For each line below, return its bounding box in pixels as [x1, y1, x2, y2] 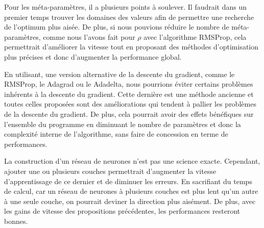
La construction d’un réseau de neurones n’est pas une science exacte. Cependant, [4, 156, 260, 166]
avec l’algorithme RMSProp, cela [143, 31, 247, 42]
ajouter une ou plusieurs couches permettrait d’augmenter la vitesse [4, 165, 217, 176]
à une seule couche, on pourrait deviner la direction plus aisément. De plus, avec [4, 195, 256, 206]
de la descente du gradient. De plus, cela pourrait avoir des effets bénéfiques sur [4, 108, 254, 119]
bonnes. [4, 215, 28, 226]
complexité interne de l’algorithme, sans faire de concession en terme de [4, 129, 228, 139]
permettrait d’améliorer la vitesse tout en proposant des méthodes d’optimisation [4, 41, 259, 52]
